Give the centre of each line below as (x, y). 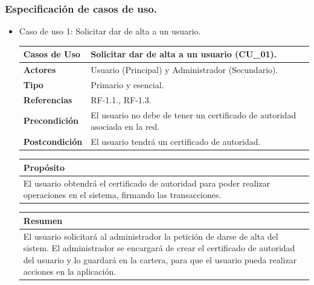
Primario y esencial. (127, 85)
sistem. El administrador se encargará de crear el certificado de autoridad (159, 248)
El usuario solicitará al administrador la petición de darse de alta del (151, 236)
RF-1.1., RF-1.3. (121, 99)
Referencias (48, 99)
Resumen (43, 220)
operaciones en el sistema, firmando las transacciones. (122, 195)
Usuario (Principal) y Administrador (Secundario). (184, 70)
